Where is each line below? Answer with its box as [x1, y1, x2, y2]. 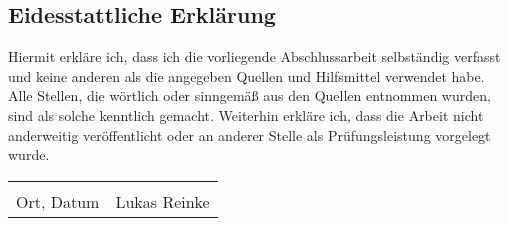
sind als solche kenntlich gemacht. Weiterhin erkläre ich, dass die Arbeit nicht [8, 104, 484, 125]
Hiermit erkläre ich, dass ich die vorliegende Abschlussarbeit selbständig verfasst [8, 46, 501, 67]
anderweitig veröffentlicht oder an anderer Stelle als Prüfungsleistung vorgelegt [8, 124, 491, 145]
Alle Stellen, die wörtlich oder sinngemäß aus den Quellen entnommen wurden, [8, 85, 491, 106]
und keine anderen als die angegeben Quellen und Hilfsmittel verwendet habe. [8, 65, 485, 86]
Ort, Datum [16, 189, 100, 213]
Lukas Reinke [115, 189, 210, 213]
